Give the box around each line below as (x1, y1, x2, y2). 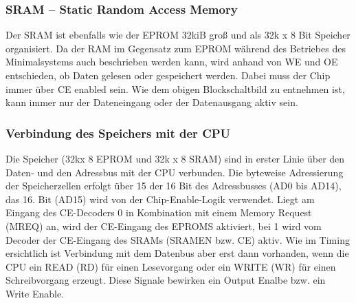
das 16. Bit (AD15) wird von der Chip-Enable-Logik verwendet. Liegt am (5, 191, 315, 206)
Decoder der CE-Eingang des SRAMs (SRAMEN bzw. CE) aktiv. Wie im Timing (5, 232, 350, 247)
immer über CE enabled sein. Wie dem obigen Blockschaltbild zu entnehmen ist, (5, 81, 345, 96)
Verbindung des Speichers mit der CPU (5, 124, 231, 141)
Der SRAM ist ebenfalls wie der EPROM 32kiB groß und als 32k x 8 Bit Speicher (5, 28, 351, 42)
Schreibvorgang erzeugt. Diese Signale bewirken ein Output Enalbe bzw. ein (5, 273, 326, 287)
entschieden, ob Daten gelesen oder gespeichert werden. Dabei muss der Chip (5, 68, 331, 82)
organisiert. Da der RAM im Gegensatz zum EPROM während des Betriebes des (5, 41, 346, 55)
